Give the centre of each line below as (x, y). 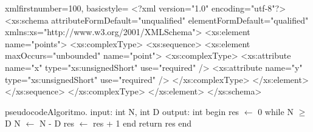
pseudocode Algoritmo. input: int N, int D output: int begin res (122, 111)
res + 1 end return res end (143, 123)
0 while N (276, 111)
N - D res (57, 123)
